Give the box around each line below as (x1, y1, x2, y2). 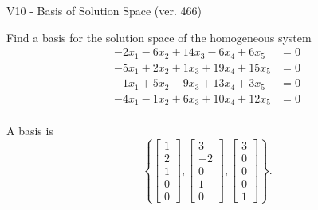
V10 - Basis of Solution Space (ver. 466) (6, 2, 202, 18)
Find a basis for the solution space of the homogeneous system (6, 29, 312, 45)
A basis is (6, 122, 53, 139)
